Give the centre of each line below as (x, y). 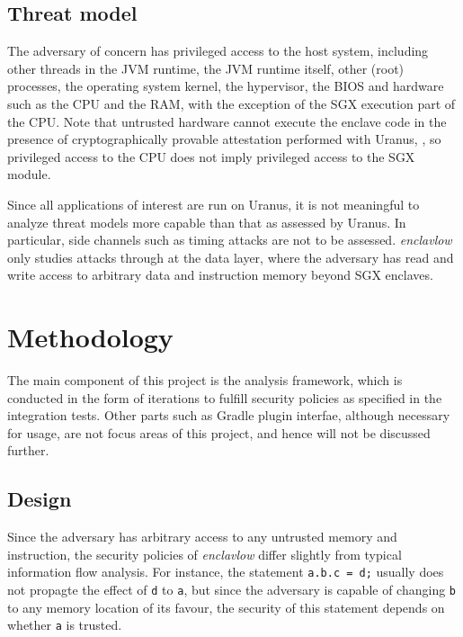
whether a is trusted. (65, 625)
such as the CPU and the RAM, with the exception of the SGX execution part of (231, 103)
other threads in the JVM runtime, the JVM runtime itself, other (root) (206, 68)
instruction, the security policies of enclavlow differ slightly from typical (205, 554)
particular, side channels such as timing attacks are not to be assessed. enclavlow (230, 240)
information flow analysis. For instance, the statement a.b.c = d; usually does (226, 572)
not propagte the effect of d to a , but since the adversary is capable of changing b (232, 590)
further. (28, 450)
